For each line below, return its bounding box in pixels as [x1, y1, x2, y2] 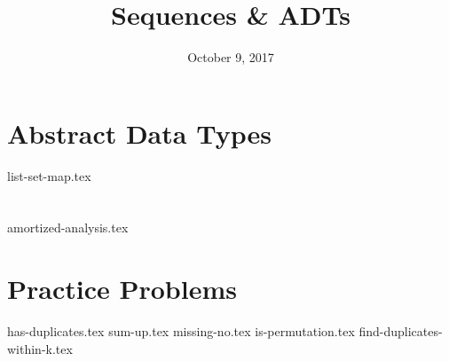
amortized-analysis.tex [7, 218, 129, 237]
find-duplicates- [358, 322, 443, 341]
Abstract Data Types [7, 114, 272, 151]
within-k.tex [7, 339, 73, 357]
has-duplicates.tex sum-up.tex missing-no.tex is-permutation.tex [7, 322, 355, 341]
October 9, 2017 [187, 48, 274, 67]
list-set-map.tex [7, 166, 91, 184]
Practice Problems [7, 271, 237, 307]
